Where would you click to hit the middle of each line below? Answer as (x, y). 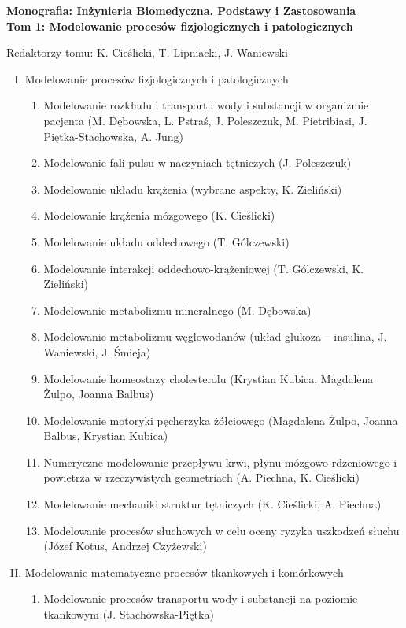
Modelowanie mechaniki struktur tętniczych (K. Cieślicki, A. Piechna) (212, 504)
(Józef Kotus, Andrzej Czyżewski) (125, 546)
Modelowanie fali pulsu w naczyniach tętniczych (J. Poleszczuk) (197, 163)
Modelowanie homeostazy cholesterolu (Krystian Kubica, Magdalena (209, 378)
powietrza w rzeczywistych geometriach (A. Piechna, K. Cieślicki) (201, 477)
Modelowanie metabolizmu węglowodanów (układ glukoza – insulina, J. (215, 336)
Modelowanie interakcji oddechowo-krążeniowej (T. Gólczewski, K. (204, 268)
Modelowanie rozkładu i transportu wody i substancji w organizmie (206, 105)
